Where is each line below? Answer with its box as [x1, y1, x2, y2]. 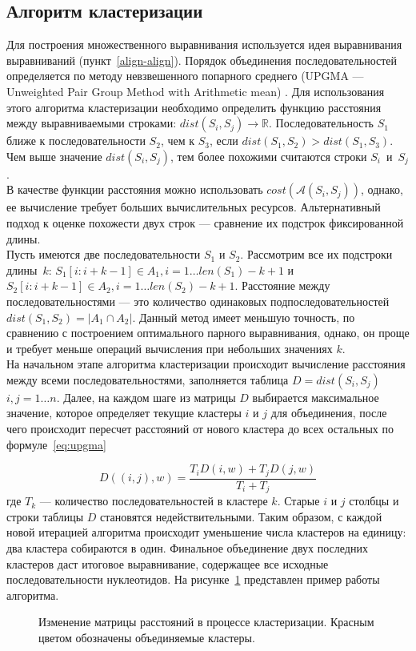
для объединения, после [270, 404, 387, 421]
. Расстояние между [234, 277, 330, 294]
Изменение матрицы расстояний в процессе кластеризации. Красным [38, 613, 374, 630]
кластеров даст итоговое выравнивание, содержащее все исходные [6, 555, 329, 572]
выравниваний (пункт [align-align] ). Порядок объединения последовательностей [6, 51, 398, 68]
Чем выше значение [6, 147, 102, 164]
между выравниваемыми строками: [6, 115, 177, 131]
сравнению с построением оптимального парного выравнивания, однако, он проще [6, 324, 410, 341]
